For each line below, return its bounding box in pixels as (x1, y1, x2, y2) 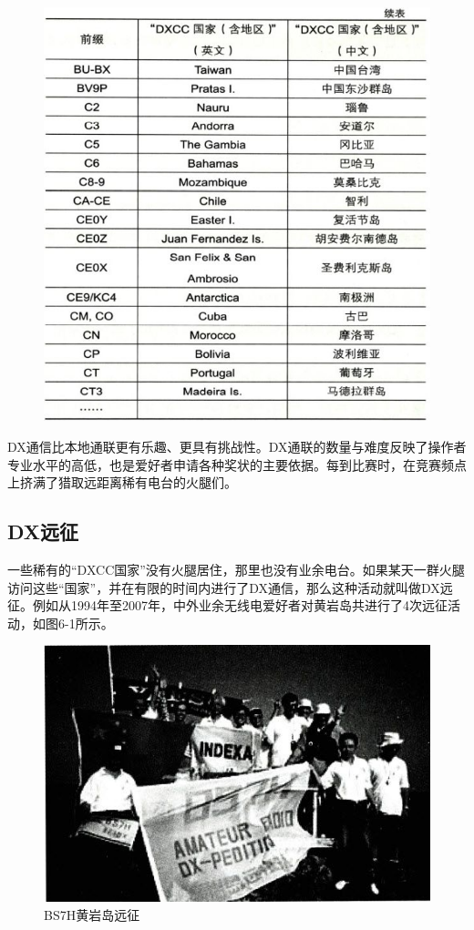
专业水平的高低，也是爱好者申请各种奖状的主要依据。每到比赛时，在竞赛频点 (7, 455, 467, 474)
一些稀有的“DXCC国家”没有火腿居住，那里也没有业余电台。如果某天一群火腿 (7, 559, 465, 578)
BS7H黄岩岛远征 (44, 904, 140, 924)
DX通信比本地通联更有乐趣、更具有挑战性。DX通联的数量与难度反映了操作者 (7, 436, 467, 455)
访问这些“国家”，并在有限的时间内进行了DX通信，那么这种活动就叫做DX (7, 577, 440, 597)
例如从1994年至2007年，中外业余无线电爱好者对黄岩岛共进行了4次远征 (32, 596, 448, 615)
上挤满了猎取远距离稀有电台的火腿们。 (7, 473, 237, 492)
